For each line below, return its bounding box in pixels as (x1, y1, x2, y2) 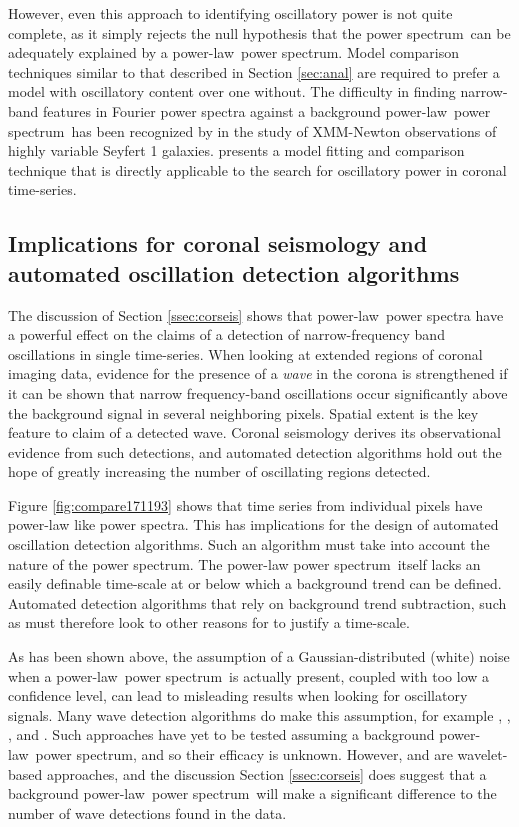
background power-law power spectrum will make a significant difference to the (8, 783, 497, 804)
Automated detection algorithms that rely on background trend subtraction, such (8, 592, 507, 613)
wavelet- (457, 744, 508, 764)
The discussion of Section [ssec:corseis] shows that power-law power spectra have (8, 304, 504, 325)
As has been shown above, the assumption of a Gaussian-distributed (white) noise (8, 646, 510, 667)
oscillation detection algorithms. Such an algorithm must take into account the (8, 534, 490, 555)
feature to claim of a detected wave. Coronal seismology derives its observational (8, 422, 501, 443)
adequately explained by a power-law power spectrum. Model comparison (8, 42, 460, 63)
